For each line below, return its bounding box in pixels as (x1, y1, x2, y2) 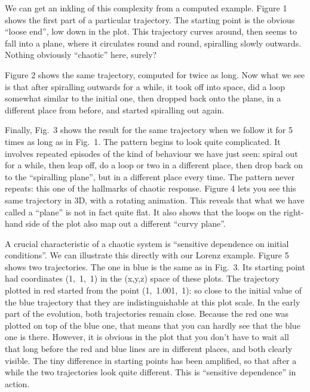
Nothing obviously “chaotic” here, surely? (5, 48, 157, 61)
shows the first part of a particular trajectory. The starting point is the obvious (5, 13, 295, 26)
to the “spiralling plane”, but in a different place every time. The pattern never (5, 170, 295, 183)
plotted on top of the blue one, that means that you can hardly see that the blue (5, 319, 300, 331)
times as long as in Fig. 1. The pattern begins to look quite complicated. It (5, 135, 281, 147)
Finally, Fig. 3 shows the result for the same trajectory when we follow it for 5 (5, 124, 293, 136)
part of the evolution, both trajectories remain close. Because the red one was (5, 307, 289, 320)
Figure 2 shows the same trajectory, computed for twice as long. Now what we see (5, 68, 305, 81)
